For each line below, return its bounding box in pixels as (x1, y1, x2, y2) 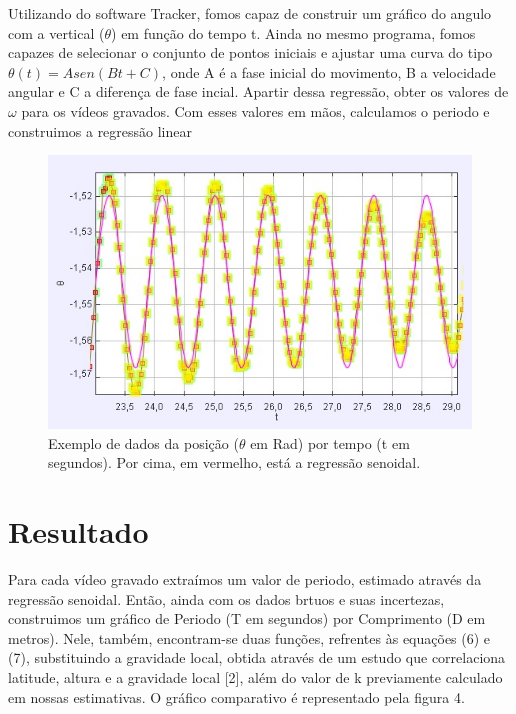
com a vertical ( (8, 22, 105, 43)
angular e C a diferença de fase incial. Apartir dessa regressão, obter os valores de (8, 81, 509, 102)
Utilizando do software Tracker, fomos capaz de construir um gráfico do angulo (8, 3, 492, 23)
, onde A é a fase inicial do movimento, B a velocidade (162, 61, 496, 82)
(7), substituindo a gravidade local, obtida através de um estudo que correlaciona (8, 647, 506, 668)
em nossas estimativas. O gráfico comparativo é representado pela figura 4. (8, 686, 465, 707)
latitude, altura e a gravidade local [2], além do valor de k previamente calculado (8, 667, 503, 687)
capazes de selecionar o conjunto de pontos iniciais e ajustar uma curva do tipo (8, 42, 493, 63)
